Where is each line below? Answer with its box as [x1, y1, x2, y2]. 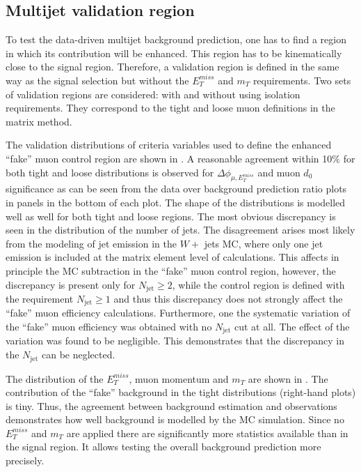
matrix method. [6, 114, 72, 128]
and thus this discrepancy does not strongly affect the [113, 291, 343, 305]
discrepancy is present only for [6, 277, 136, 291]
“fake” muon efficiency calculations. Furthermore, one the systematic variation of [6, 305, 351, 320]
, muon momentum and [129, 371, 229, 386]
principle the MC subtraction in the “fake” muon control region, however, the [6, 263, 336, 277]
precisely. [6, 453, 45, 468]
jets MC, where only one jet [204, 236, 323, 250]
